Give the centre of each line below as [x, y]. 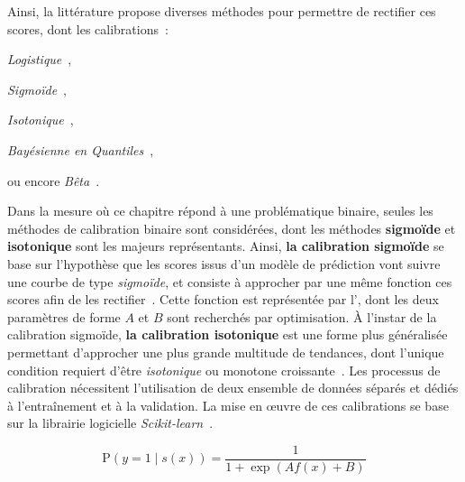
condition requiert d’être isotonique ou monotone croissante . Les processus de [224, 370]
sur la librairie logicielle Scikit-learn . [110, 423]
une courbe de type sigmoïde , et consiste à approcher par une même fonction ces [230, 281]
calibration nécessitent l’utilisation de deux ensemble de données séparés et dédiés [233, 388]
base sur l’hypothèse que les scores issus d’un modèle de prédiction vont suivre [224, 263]
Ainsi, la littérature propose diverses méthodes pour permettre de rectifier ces [222, 11]
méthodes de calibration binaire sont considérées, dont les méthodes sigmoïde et [232, 228]
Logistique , [40, 59]
